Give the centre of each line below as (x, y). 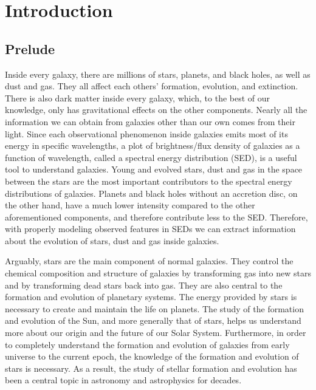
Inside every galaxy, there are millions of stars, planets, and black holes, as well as (158, 74)
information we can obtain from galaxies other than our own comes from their (150, 121)
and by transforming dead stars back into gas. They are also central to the (144, 285)
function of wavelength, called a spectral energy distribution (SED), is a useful (151, 157)
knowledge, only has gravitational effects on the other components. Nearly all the (156, 110)
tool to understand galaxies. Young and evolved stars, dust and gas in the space (154, 169)
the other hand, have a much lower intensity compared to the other (130, 205)
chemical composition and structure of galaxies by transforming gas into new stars (158, 273)
